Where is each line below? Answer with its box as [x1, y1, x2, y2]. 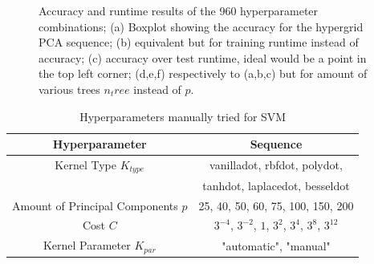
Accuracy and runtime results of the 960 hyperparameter [39, 2, 319, 18]
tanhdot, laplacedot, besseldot [202, 177, 350, 193]
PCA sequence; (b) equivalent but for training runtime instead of [39, 34, 359, 51]
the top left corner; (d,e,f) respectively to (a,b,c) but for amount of [39, 65, 368, 82]
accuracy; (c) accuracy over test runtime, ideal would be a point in [39, 49, 367, 66]
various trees [39, 80, 100, 97]
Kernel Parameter [43, 237, 131, 254]
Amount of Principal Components [12, 197, 178, 213]
